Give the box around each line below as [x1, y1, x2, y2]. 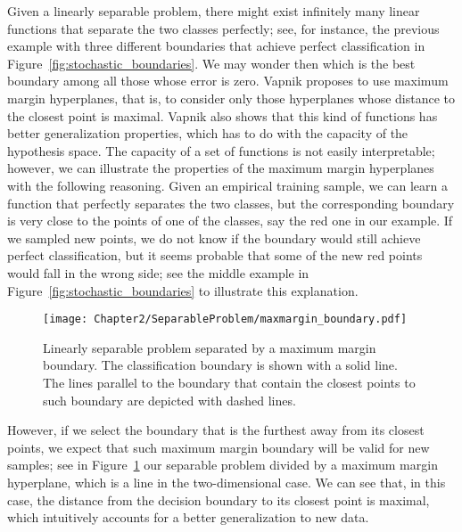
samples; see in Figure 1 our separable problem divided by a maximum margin [7, 455, 438, 474]
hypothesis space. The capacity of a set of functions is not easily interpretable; [7, 141, 435, 160]
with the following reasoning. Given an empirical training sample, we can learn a [7, 176, 448, 194]
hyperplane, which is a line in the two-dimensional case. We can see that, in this [7, 472, 446, 491]
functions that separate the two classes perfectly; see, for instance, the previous [7, 19, 440, 37]
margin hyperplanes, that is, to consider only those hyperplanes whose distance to [7, 88, 455, 107]
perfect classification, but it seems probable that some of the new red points [7, 246, 423, 265]
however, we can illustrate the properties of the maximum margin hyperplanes [7, 159, 434, 177]
